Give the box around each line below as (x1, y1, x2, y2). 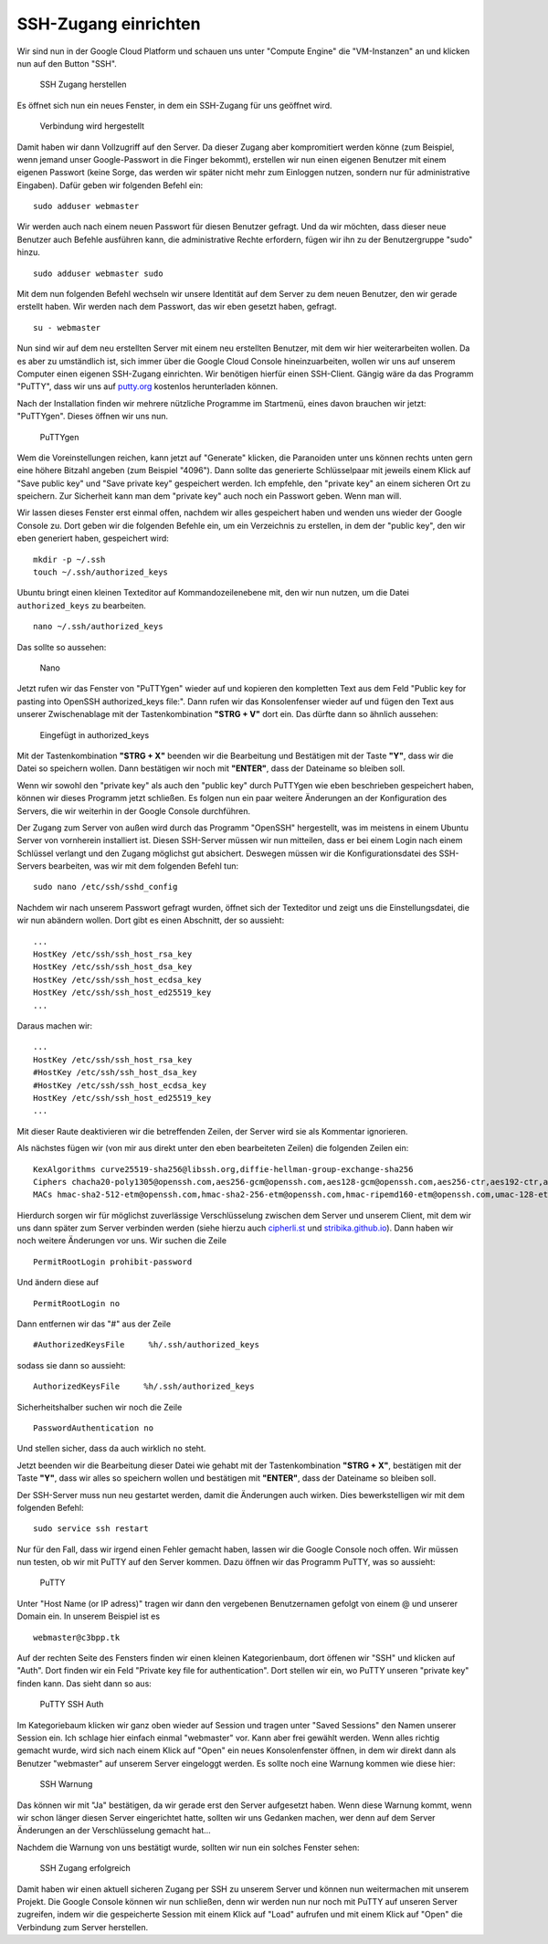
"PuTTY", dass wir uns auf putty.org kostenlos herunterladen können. (16, 381, 279, 392)
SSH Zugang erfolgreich (39, 1863, 132, 1874)
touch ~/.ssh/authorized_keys (33, 567, 169, 577)
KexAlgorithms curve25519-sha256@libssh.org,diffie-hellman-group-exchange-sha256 (33, 1164, 414, 1174)
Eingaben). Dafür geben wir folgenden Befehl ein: (16, 179, 204, 191)
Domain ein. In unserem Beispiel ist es (16, 1611, 160, 1622)
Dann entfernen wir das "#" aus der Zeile (16, 1318, 172, 1329)
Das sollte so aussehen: (16, 641, 107, 652)
